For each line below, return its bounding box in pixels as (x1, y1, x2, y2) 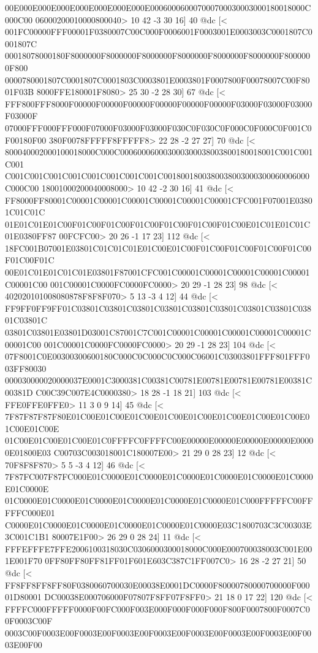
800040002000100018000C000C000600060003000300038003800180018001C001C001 (5, 145, 313, 158)
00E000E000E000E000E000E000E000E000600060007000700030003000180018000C (5, 1, 311, 14)
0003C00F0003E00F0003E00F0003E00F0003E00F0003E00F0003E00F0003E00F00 (5, 626, 311, 639)
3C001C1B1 (5, 530, 50, 543)
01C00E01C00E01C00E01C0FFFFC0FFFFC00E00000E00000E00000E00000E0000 (5, 434, 314, 447)
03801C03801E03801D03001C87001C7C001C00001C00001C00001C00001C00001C (5, 326, 311, 339)
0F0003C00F (5, 614, 53, 627)
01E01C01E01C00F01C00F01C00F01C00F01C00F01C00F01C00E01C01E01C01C (5, 217, 311, 230)
